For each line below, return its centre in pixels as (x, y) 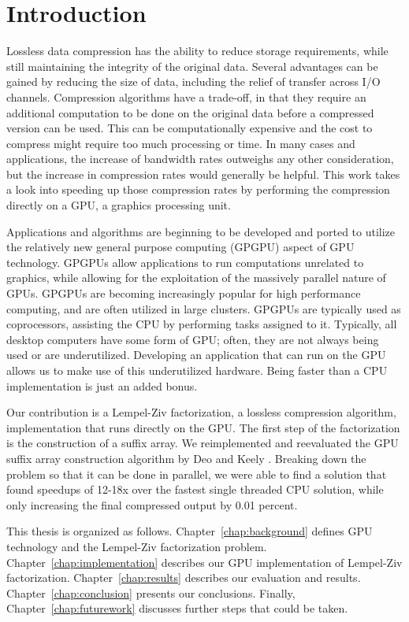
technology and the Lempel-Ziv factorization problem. (137, 546)
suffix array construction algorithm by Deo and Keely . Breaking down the (186, 458)
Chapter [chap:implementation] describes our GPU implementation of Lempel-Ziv (204, 562)
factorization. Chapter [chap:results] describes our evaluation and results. (184, 578)
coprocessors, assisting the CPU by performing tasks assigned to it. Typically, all (202, 324)
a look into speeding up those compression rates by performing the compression (198, 189)
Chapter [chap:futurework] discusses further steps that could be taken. (177, 608)
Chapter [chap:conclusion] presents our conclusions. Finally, (151, 592)
